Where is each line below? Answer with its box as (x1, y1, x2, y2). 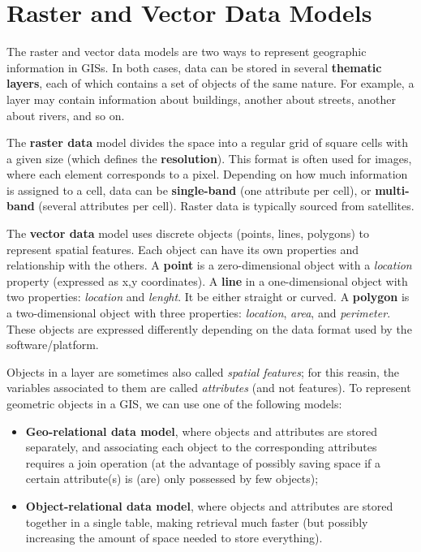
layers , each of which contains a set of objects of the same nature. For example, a (6, 75, 415, 92)
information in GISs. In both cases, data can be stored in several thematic (6, 58, 382, 75)
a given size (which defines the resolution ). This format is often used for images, (6, 149, 412, 166)
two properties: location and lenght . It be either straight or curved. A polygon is (6, 288, 410, 305)
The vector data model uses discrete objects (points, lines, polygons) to (6, 225, 370, 242)
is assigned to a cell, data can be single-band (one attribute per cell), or (6, 181, 372, 198)
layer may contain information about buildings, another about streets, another (6, 90, 396, 107)
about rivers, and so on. (6, 106, 125, 123)
